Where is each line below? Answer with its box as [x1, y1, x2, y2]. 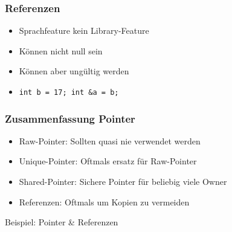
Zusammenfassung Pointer [5, 111, 135, 126]
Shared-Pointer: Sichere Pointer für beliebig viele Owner [19, 175, 227, 188]
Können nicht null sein [19, 44, 103, 57]
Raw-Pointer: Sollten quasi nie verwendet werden [19, 134, 201, 147]
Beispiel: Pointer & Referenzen [5, 216, 118, 228]
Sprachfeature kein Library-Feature [19, 24, 149, 37]
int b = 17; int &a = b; [19, 88, 119, 97]
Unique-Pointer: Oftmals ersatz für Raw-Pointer [19, 155, 197, 167]
